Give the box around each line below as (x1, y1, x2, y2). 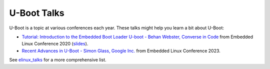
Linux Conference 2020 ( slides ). (21, 41, 88, 47)
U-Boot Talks (9, 7, 64, 18)
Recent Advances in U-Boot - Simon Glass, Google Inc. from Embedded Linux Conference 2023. (21, 48, 221, 54)
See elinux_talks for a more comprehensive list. (9, 57, 107, 63)
